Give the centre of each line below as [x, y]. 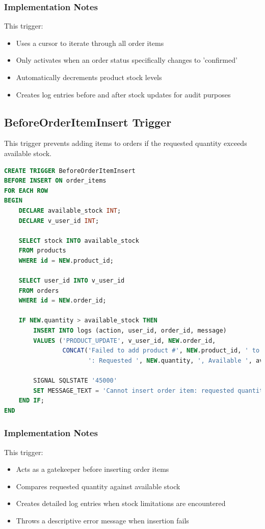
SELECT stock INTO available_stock [79, 241]
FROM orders [39, 291]
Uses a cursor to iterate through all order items [90, 43]
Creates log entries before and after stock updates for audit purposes [123, 94]
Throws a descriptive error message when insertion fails [102, 521]
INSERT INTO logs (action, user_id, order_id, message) [130, 331]
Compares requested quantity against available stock [98, 486]
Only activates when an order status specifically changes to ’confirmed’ [127, 60]
